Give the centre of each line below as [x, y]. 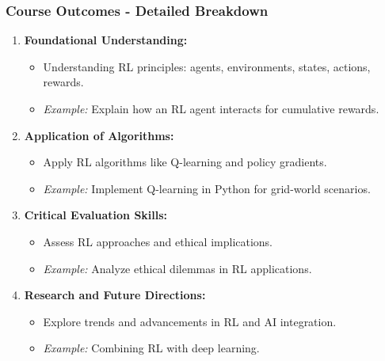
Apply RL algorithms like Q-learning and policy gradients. [185, 162]
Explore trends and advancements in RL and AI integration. [190, 321]
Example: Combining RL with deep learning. [151, 348]
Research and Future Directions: [115, 295]
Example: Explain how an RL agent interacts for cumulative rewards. [211, 108]
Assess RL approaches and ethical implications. [158, 241]
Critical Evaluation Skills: [96, 215]
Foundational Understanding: [106, 40]
